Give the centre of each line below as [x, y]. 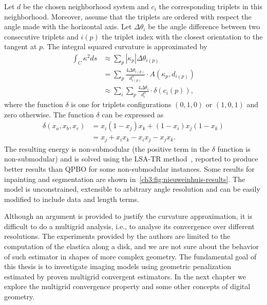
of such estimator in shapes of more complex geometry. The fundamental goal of [130, 256]
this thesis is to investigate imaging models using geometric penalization [118, 266]
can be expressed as [133, 114]
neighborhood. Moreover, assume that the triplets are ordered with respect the [128, 16]
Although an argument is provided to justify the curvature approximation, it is [128, 216]
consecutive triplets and [41, 36]
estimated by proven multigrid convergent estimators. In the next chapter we [125, 276]
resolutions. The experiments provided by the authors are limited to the [117, 236]
